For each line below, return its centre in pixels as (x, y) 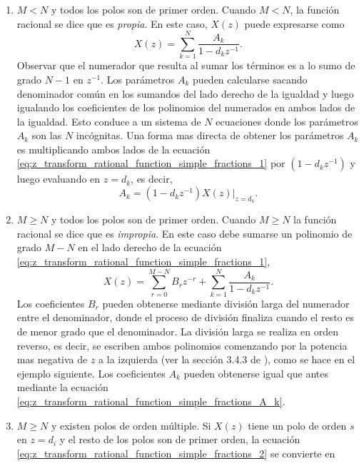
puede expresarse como (294, 23)
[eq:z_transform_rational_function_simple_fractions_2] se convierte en (176, 453)
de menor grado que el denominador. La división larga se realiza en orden (177, 331)
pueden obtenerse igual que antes (256, 373)
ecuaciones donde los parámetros (287, 121)
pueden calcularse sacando (250, 79)
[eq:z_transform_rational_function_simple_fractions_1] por (151, 163)
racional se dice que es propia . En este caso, (112, 23)
